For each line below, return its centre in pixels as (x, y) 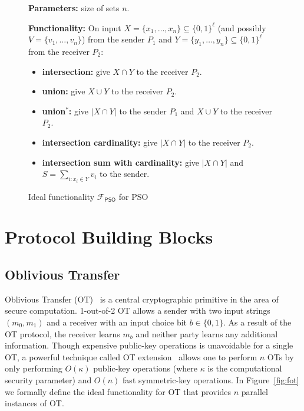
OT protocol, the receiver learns (62, 333)
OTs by (280, 356)
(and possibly (242, 27)
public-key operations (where (146, 368)
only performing (34, 368)
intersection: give (76, 71)
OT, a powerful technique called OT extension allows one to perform (131, 356)
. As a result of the (257, 322)
